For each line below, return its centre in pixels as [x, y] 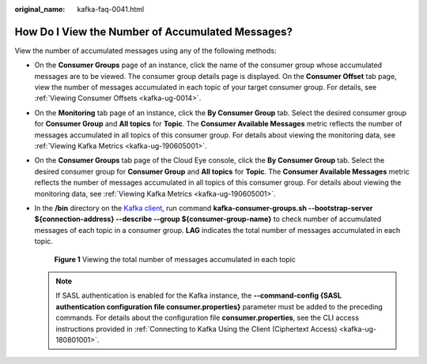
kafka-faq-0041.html [111, 9]
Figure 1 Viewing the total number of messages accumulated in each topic [175, 259]
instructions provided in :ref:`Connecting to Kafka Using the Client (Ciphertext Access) [196, 328]
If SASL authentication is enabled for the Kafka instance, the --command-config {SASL [198, 295]
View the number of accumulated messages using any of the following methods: [145, 51]
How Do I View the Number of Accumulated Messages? [153, 32]
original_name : [40, 9]
